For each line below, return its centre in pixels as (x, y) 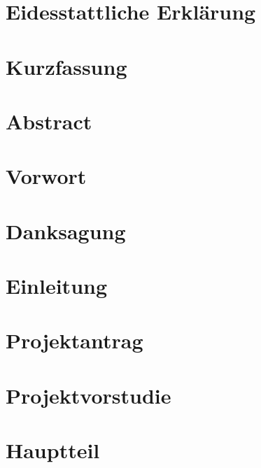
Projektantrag (75, 340)
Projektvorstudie (89, 395)
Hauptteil (53, 450)
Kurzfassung (66, 66)
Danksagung (66, 231)
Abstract (49, 121)
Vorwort (46, 176)
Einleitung (57, 286)
